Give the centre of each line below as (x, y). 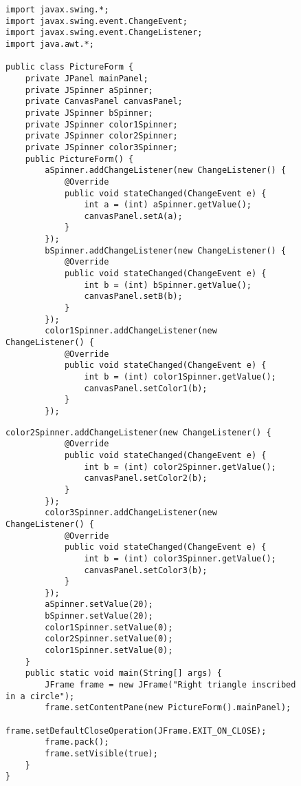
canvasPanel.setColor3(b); (146, 570)
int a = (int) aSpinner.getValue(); (168, 205)
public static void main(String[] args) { (123, 673)
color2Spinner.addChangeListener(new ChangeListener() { (138, 432)
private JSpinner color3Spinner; (101, 147)
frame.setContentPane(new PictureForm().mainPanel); (168, 708)
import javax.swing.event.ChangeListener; (104, 33)
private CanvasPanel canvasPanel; (104, 102)
